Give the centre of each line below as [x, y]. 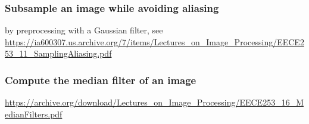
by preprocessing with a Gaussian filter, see [84, 30]
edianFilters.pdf [34, 114]
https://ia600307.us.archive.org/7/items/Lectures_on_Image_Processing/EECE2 [154, 41]
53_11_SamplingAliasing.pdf [58, 53]
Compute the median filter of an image [101, 80]
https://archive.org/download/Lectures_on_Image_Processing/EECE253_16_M [154, 102]
